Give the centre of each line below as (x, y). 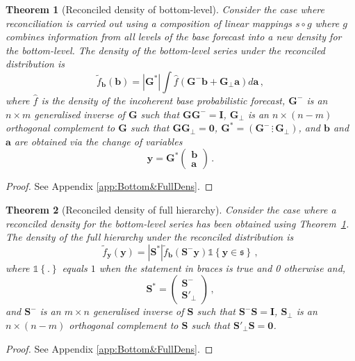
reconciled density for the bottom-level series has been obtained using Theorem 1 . (177, 223)
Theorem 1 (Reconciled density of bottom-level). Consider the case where (165, 9)
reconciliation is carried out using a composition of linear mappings (149, 23)
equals (75, 267)
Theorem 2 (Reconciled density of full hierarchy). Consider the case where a (171, 209)
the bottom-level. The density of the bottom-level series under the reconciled (166, 50)
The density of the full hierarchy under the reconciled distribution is (150, 237)
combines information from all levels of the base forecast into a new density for (174, 37)
